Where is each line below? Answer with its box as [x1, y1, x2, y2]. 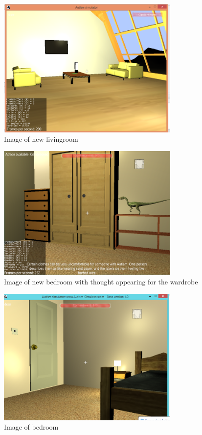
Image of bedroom [4, 422, 59, 432]
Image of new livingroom [4, 134, 78, 144]
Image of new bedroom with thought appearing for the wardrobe [4, 277, 198, 287]
